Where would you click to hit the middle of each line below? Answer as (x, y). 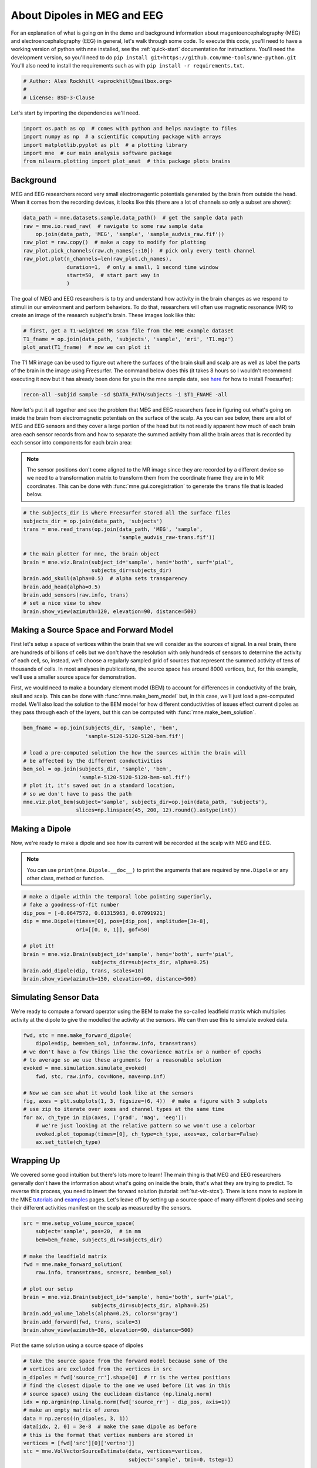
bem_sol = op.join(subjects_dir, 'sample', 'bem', (98, 769)
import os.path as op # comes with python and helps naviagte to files (130, 128)
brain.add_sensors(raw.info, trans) (76, 595)
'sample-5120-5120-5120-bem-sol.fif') (135, 777)
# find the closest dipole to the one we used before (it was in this (127, 1385)
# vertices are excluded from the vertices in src (98, 1369)
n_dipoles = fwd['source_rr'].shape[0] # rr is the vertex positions (127, 1377)
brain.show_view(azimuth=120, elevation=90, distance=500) (110, 611)
